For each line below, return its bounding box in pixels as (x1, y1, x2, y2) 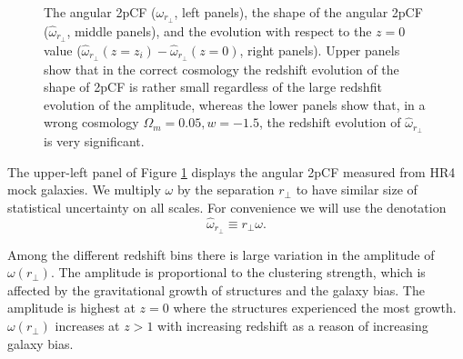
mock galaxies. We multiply (7, 180, 161, 199)
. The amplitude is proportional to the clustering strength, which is (50, 263, 426, 282)
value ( (44, 40, 82, 59)
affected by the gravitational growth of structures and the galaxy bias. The (7, 280, 425, 299)
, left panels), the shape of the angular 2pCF (174, 3, 423, 21)
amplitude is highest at (7, 298, 136, 317)
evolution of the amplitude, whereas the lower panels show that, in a (44, 95, 426, 114)
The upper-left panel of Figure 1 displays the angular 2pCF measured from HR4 (7, 162, 456, 181)
